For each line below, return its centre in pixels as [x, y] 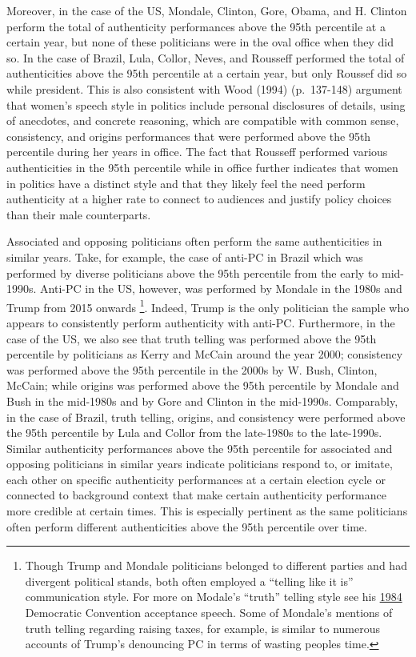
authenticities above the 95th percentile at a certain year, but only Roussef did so [207, 73]
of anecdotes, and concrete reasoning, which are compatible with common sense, [203, 120]
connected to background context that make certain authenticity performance [196, 495]
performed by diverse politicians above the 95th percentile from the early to [192, 272]
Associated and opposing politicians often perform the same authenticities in [194, 241]
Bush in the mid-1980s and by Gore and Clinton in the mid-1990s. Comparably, [202, 401]
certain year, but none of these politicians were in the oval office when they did [200, 42]
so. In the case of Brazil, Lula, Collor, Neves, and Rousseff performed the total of [206, 57]
